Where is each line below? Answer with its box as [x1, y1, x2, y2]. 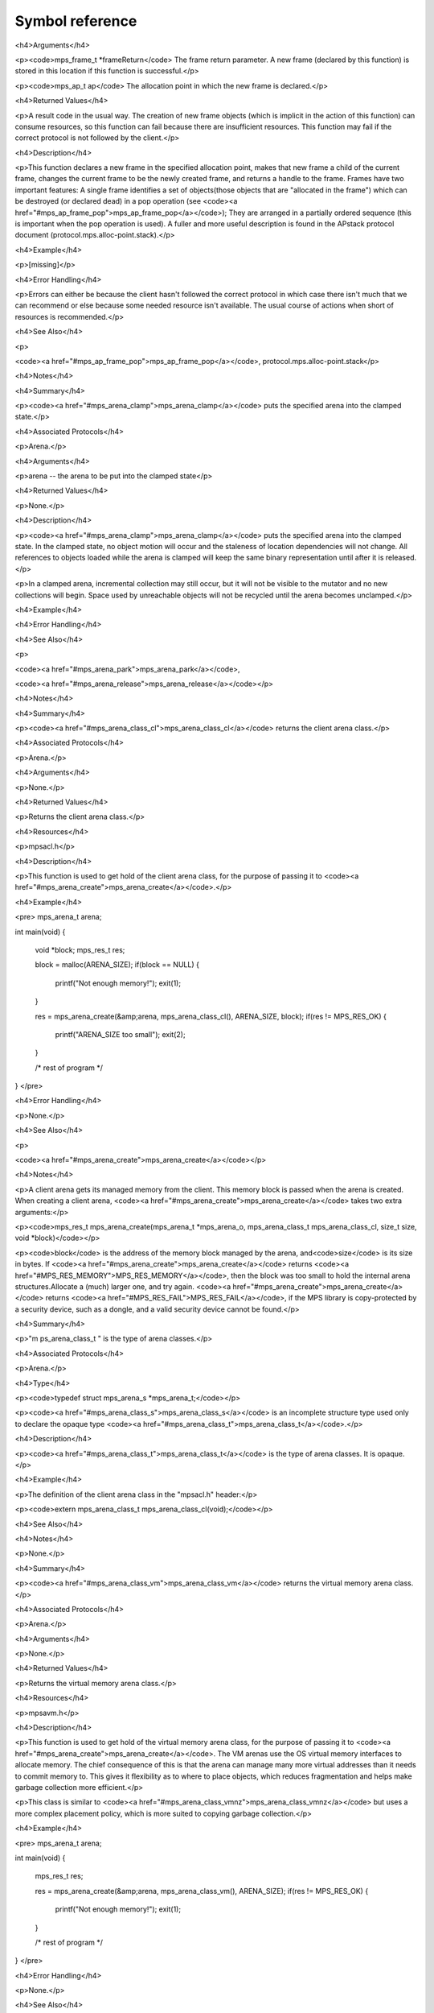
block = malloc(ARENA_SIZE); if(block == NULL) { [35, 960, 200, 969]
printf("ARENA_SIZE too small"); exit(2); [55, 1029, 186, 1039]
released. [385, 552, 417, 563]
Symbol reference [14, 12, 137, 30]
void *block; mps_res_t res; [35, 944, 125, 954]
